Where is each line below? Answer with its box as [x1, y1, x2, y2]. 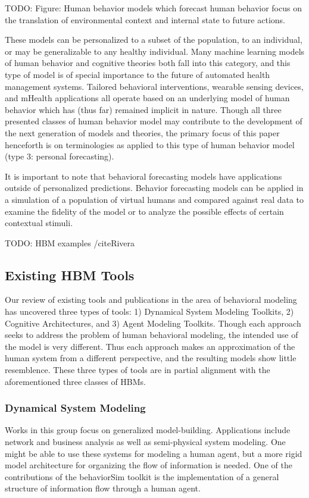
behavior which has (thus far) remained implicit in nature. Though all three [5, 103, 282, 115]
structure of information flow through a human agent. [5, 482, 201, 494]
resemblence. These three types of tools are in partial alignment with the [5, 364, 270, 376]
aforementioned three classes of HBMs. [5, 375, 146, 387]
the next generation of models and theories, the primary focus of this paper [5, 126, 280, 139]
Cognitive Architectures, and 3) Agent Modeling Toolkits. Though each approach [5, 317, 301, 329]
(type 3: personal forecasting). [5, 150, 114, 162]
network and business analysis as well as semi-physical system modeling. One [5, 436, 286, 448]
